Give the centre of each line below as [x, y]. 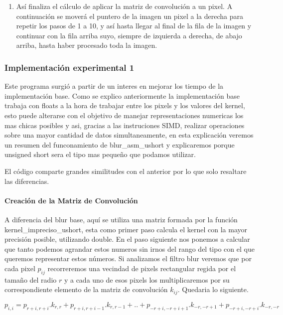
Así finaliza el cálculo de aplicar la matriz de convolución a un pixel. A [124, 6]
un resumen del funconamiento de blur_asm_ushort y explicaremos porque [120, 144]
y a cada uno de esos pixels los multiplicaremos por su [147, 279]
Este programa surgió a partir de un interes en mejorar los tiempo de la [114, 86]
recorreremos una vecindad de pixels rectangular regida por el [142, 268]
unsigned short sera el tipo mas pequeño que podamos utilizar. [100, 154]
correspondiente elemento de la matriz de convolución [86, 289]
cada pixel [20, 268]
